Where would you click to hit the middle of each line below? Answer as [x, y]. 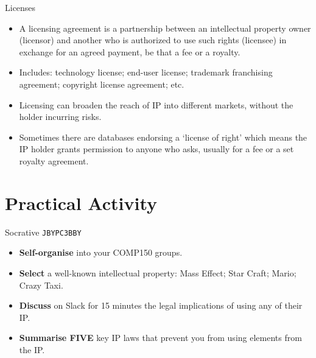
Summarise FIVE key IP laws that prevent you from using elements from [160, 338]
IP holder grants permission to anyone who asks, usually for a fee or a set [156, 149]
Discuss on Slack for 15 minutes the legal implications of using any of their [161, 305]
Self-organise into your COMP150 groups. [101, 252]
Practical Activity [81, 202]
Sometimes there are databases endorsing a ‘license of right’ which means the [163, 137]
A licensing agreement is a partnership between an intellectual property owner [165, 28]
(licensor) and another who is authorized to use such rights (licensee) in [153, 40]
